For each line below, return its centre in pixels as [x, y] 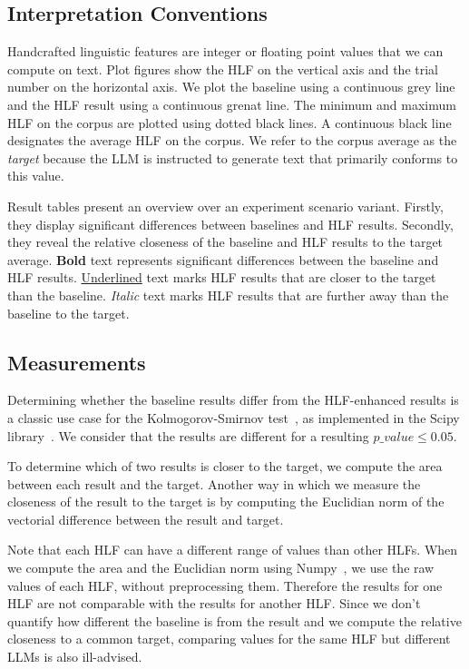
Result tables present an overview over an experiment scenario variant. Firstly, [225, 206]
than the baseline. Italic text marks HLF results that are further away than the [228, 295]
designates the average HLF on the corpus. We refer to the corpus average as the [232, 140]
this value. [36, 176]
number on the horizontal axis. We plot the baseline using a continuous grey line [231, 87]
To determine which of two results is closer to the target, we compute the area [225, 466]
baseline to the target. [68, 313]
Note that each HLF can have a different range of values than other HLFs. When [233, 550]
